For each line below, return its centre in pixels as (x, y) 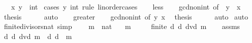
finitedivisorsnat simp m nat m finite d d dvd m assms (122, 26)
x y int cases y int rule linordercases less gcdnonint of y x (126, 6)
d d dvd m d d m (38, 36)
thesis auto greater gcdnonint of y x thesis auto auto (126, 16)
